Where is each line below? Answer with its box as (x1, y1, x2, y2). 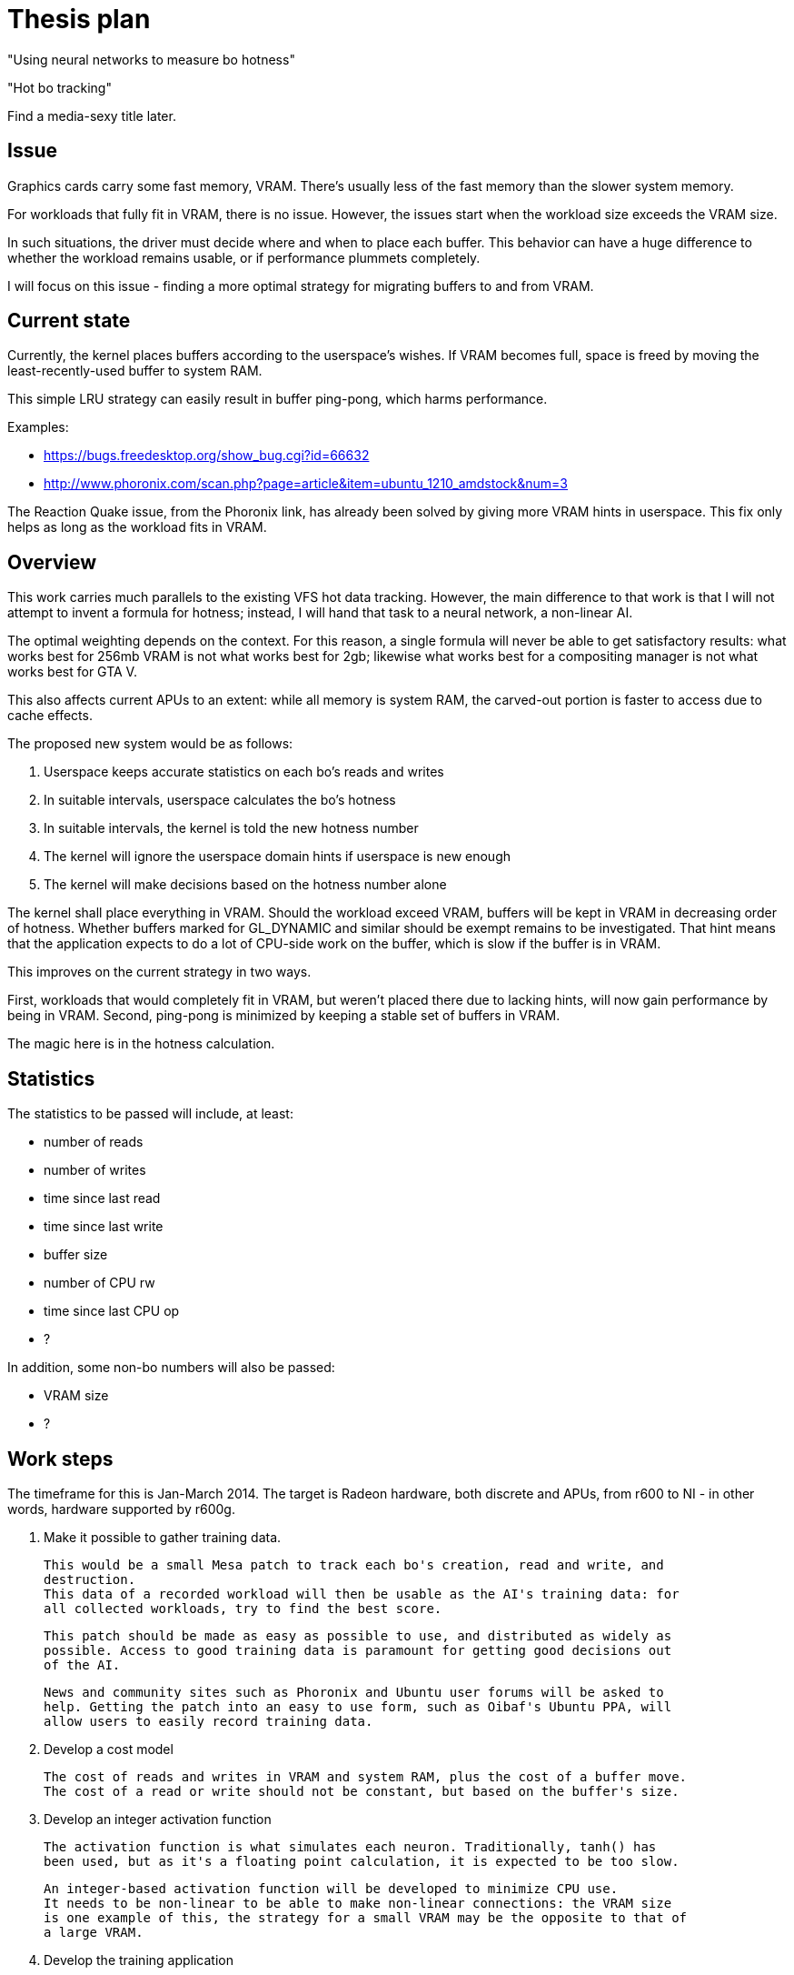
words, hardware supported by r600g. (7, 1500, 235, 1517)
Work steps (7, 1447, 114, 1470)
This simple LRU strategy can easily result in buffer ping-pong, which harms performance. (7, 391, 548, 407)
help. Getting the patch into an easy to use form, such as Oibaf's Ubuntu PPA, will (44, 1699, 672, 1714)
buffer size (44, 1247, 108, 1263)
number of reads (44, 1134, 144, 1150)
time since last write (44, 1218, 164, 1235)
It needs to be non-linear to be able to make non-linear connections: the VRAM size (44, 1895, 672, 1910)
